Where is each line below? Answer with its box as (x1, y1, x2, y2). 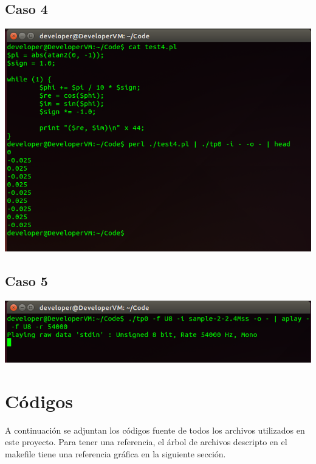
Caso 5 (5, 271, 48, 290)
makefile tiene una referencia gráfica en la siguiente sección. (5, 447, 226, 460)
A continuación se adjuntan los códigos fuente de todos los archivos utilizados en (5, 423, 305, 436)
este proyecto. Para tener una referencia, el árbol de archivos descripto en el (5, 435, 287, 448)
